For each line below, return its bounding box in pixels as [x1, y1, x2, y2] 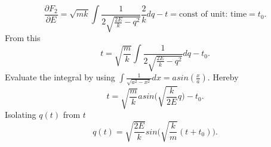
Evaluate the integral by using [5, 71, 115, 83]
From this [5, 32, 41, 44]
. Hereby [207, 71, 239, 83]
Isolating [5, 108, 36, 121]
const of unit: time [178, 10, 247, 19]
